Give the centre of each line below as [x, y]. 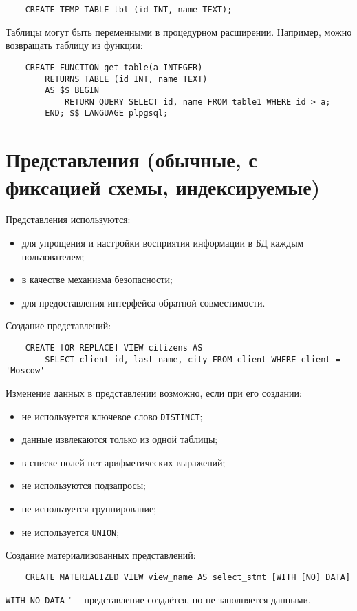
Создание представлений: [58, 325]
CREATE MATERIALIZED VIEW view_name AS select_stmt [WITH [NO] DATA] [188, 577]
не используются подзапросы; [84, 485]
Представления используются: [68, 219]
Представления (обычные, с [131, 159]
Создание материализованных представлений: [101, 555]
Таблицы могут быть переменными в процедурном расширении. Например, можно [179, 31]
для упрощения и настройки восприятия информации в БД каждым [163, 243]
